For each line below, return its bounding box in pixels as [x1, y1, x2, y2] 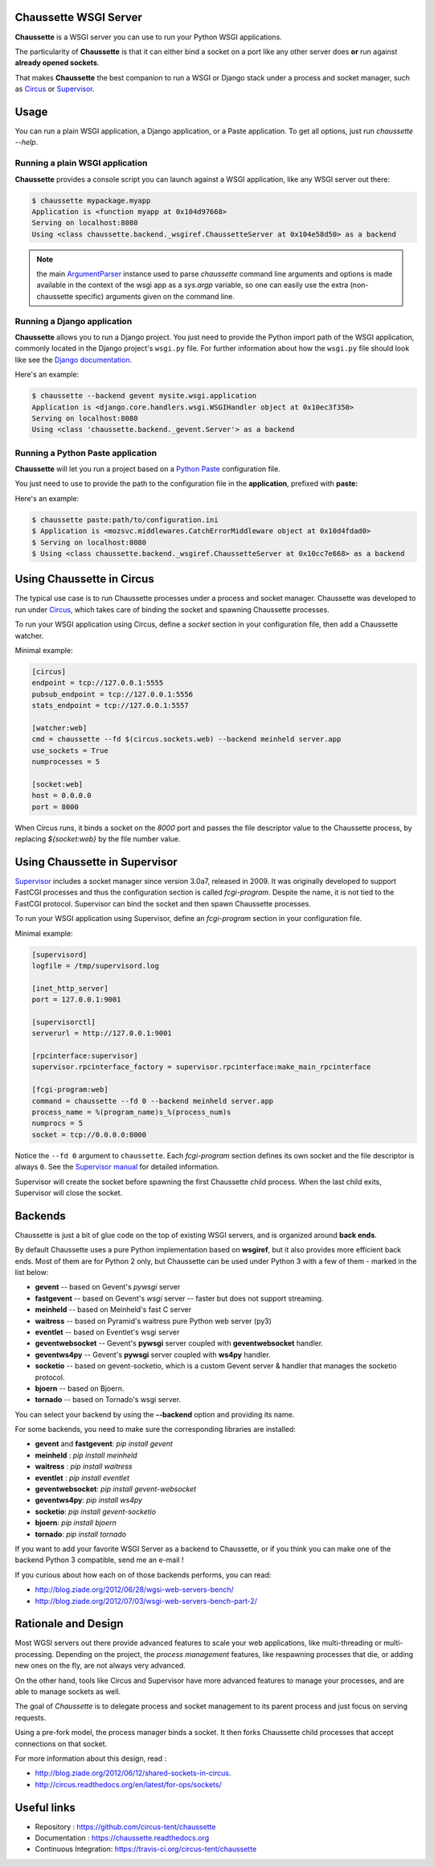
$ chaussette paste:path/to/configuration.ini [31, 515, 219, 524]
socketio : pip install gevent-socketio [35, 1507, 157, 1516]
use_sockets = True [31, 746, 108, 755]
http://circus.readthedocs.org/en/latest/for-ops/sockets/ [35, 1779, 222, 1789]
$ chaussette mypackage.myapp [31, 195, 151, 205]
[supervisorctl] [31, 1018, 96, 1026]
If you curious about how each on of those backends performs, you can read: [14, 1569, 272, 1580]
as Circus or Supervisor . [14, 84, 96, 94]
